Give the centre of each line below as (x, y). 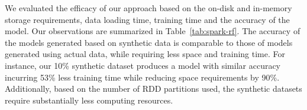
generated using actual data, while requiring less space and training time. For (145, 54)
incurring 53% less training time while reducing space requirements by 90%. (142, 77)
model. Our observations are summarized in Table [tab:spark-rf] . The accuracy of (153, 31)
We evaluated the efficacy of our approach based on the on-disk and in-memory (148, 8)
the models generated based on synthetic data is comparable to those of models (149, 42)
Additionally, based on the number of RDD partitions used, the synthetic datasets (153, 89)
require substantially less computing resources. (89, 100)
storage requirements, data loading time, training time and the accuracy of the (147, 19)
